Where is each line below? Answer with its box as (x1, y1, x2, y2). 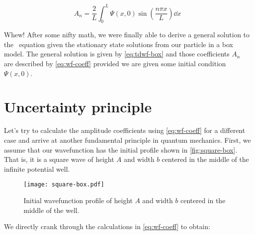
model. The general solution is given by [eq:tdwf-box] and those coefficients (4, 49, 230, 59)
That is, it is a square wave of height (4, 154, 114, 164)
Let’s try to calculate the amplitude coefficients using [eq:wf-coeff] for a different (4, 125, 245, 135)
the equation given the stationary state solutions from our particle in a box (4, 39, 233, 49)
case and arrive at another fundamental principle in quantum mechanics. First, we (4, 134, 251, 145)
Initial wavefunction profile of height (24, 195, 133, 206)
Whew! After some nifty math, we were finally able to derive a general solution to (4, 29, 250, 40)
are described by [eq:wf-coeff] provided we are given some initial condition (4, 58, 226, 69)
